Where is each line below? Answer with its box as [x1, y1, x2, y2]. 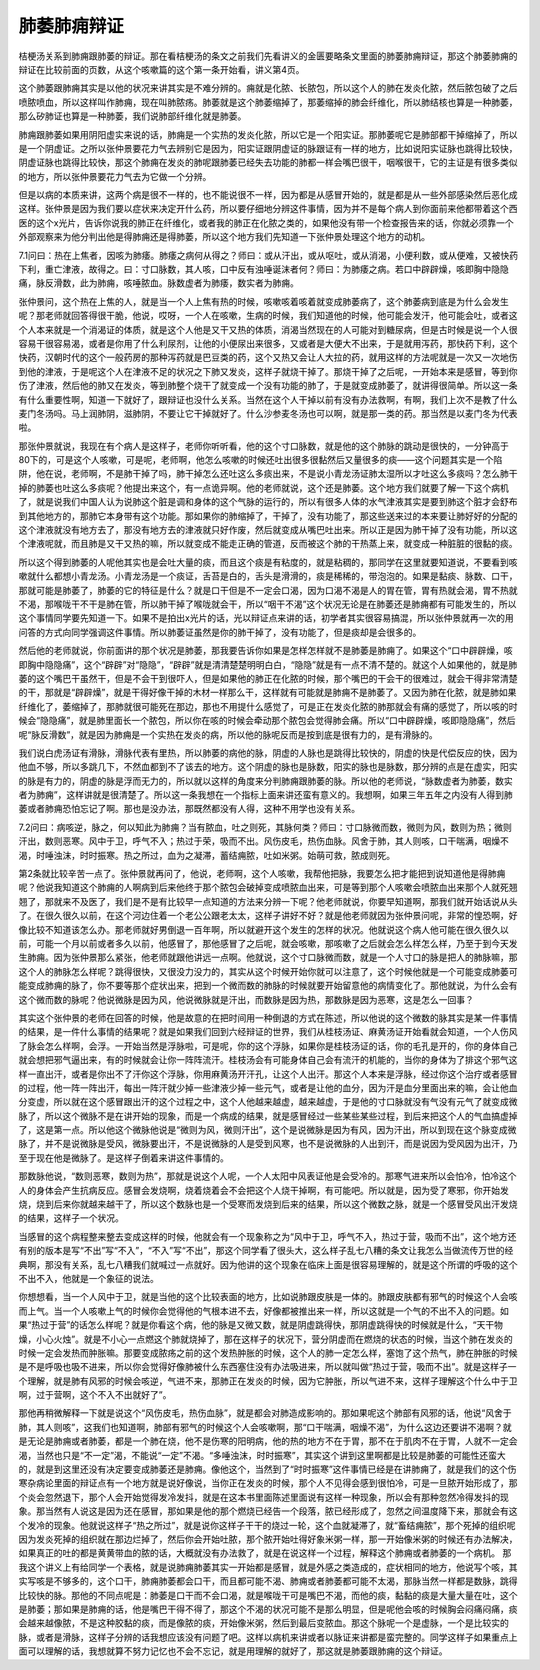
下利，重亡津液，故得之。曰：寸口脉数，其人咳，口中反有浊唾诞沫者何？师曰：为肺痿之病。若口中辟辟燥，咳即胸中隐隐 [18, 263, 509, 275]
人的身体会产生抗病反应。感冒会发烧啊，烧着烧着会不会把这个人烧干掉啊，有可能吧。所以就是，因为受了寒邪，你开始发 [18, 1184, 509, 1196]
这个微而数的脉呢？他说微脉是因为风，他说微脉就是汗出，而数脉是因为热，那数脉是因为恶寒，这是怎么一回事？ [18, 993, 474, 1005]
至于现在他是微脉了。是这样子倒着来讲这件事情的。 [18, 1151, 229, 1164]
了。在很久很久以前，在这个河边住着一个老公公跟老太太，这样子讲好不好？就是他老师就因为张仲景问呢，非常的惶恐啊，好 [18, 910, 518, 922]
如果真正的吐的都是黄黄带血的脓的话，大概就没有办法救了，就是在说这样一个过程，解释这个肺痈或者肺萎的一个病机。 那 [18, 1547, 512, 1559]
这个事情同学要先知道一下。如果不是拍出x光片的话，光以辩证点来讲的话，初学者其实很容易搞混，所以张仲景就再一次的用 [18, 612, 514, 624]
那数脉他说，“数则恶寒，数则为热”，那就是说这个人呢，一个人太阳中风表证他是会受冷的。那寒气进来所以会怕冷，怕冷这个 [18, 1170, 517, 1182]
